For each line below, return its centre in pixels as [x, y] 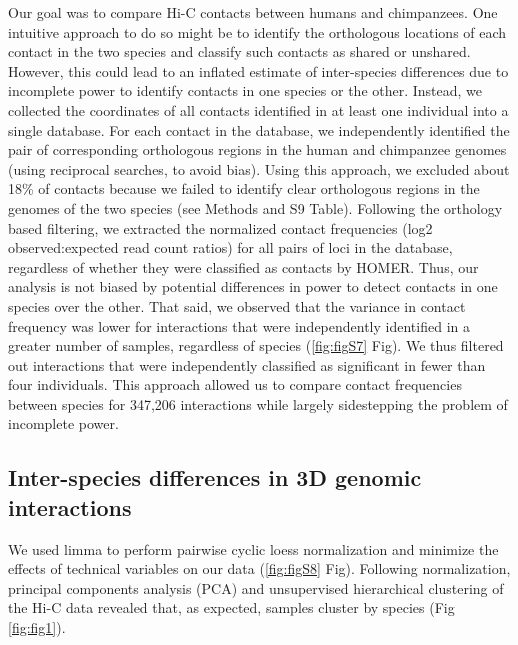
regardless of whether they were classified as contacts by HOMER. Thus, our [243, 266]
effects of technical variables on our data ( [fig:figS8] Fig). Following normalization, [259, 568]
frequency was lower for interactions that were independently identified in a [239, 325]
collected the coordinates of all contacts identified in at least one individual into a [258, 109]
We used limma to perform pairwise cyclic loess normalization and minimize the [253, 548]
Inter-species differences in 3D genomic [215, 477]
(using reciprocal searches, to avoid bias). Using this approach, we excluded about [259, 168]
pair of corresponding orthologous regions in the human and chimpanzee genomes [257, 149]
